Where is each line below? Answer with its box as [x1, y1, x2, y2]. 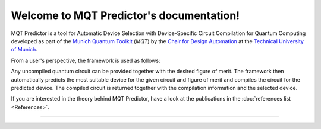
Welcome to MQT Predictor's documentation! [11, 9, 240, 22]
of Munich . [11, 46, 38, 53]
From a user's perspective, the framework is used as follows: [11, 57, 160, 64]
